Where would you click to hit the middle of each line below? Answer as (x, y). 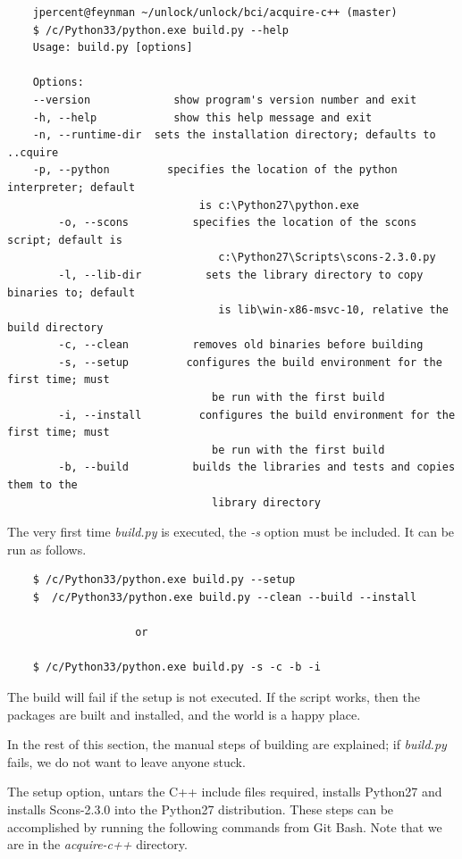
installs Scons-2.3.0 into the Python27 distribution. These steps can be (201, 809)
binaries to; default (71, 292)
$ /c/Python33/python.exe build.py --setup (164, 580)
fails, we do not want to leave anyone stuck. (126, 761)
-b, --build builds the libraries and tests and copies (257, 467)
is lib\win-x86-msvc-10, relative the (333, 310)
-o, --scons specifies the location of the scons (238, 223)
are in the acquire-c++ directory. (97, 844)
